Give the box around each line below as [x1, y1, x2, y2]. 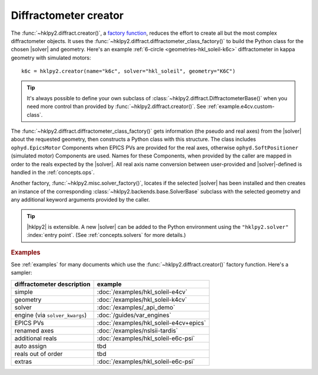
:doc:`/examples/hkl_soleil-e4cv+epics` [97, 318, 206, 327]
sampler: [11, 269, 32, 277]
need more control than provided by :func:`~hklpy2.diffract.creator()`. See [26, 103, 206, 110]
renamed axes [14, 326, 54, 334]
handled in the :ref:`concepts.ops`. [11, 169, 95, 176]
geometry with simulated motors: [11, 54, 91, 61]
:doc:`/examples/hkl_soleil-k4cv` [97, 295, 187, 304]
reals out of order [14, 350, 63, 358]
